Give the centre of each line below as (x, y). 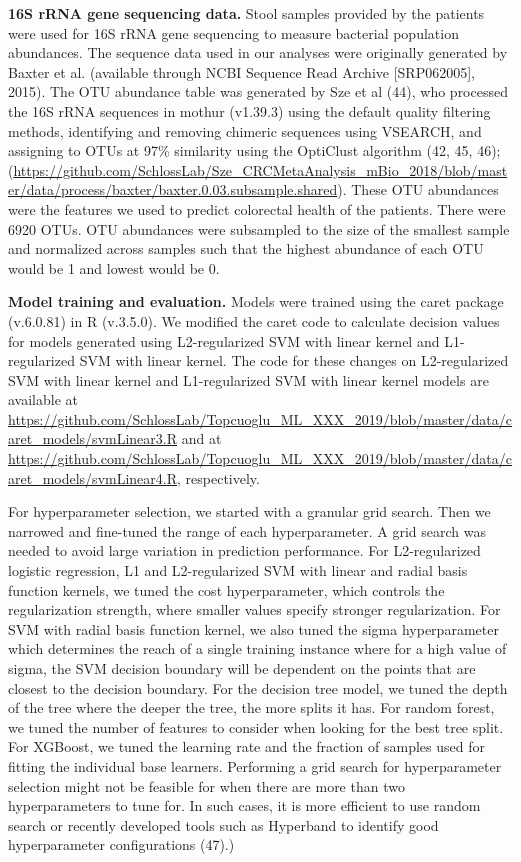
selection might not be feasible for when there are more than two (206, 785)
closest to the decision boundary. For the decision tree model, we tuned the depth (258, 687)
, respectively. (218, 477)
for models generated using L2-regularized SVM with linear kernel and (224, 340)
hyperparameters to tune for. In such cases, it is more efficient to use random (244, 805)
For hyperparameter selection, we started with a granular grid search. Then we (249, 511)
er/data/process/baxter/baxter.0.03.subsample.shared (173, 189)
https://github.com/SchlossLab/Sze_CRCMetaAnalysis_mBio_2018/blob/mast (260, 169)
